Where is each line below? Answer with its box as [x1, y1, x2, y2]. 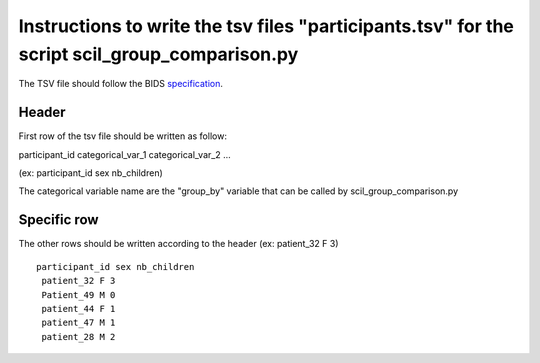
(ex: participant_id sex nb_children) [18, 167, 164, 179]
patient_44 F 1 [41, 303, 116, 314]
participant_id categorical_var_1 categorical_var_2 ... [18, 148, 232, 160]
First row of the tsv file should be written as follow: [18, 130, 227, 142]
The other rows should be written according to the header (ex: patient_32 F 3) [18, 238, 339, 250]
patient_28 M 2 [41, 331, 116, 342]
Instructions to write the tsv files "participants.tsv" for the [18, 15, 514, 37]
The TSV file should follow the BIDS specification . [18, 78, 224, 90]
